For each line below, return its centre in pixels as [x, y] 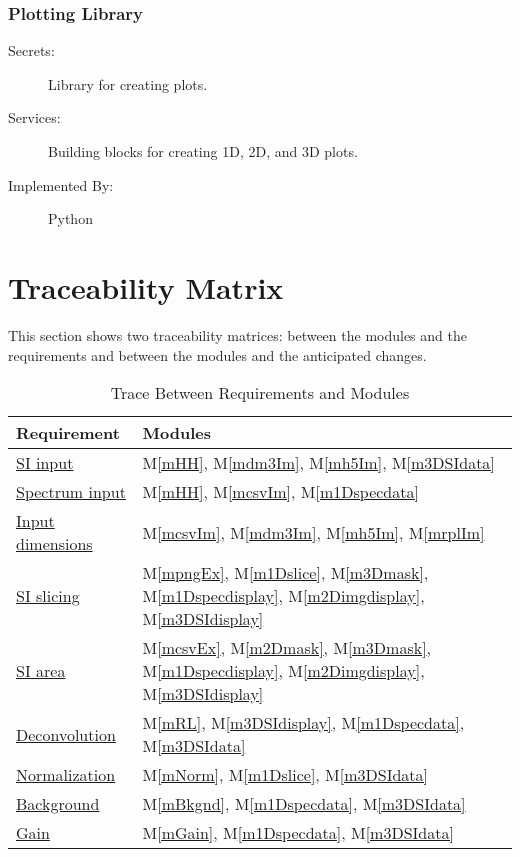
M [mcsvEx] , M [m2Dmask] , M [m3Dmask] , [287, 648]
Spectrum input [71, 492]
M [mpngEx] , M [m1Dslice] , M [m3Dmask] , [285, 573]
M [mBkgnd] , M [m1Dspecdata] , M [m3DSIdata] [304, 804]
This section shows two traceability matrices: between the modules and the [237, 334]
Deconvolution [66, 734]
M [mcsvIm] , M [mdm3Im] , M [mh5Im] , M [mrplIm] [313, 532]
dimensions [54, 544]
